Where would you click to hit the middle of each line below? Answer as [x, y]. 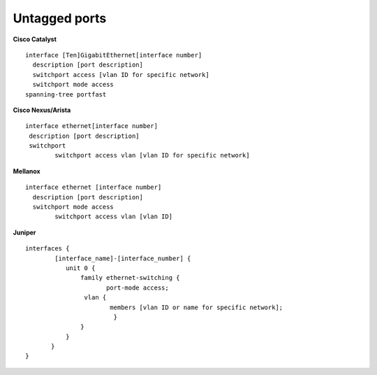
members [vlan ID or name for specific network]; [196, 307]
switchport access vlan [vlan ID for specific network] [153, 155]
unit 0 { [80, 268]
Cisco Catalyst [35, 39]
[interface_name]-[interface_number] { [123, 258]
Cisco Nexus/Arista [42, 110]
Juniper [24, 232]
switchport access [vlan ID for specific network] [121, 75]
